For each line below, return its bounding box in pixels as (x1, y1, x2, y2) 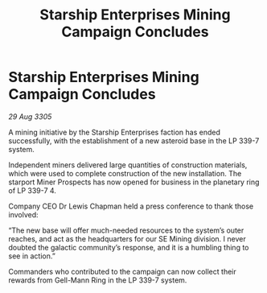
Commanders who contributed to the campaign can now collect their (8, 266, 236, 276)
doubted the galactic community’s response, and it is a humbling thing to (8, 242, 249, 252)
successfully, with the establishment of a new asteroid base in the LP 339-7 (8, 135, 260, 146)
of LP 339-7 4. (8, 185, 56, 195)
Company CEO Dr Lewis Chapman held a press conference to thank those (8, 201, 254, 211)
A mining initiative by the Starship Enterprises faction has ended (8, 127, 221, 137)
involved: (8, 209, 39, 219)
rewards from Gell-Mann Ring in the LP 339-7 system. (8, 275, 187, 285)
